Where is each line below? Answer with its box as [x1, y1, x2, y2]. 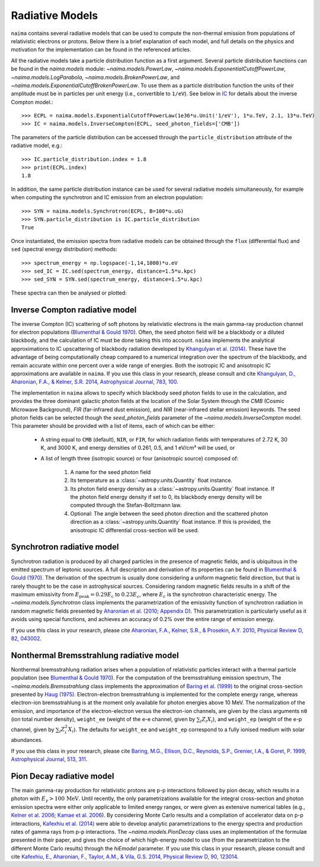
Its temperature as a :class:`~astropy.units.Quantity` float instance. [70, 477, 233, 484]
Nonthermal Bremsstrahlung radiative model [11, 650, 179, 660]
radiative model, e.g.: [11, 142, 63, 149]
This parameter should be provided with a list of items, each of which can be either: [11, 423, 216, 430]
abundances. [11, 737, 43, 744]
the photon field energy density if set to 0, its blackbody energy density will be [70, 494, 263, 501]
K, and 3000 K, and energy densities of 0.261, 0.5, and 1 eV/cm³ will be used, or [40, 444, 235, 452]
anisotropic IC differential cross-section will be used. [70, 526, 199, 533]
